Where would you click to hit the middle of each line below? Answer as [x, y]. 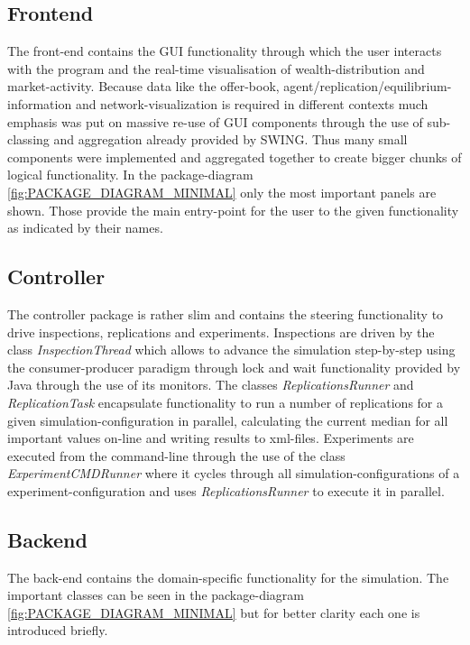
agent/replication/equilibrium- [368, 86]
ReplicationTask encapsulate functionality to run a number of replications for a [225, 402]
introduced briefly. [58, 630]
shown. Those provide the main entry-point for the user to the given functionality [233, 210]
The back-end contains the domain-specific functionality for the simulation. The [228, 577]
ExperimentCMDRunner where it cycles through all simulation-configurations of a [234, 473]
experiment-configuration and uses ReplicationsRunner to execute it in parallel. [226, 490]
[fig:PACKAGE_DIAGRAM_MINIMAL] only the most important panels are [222, 192]
